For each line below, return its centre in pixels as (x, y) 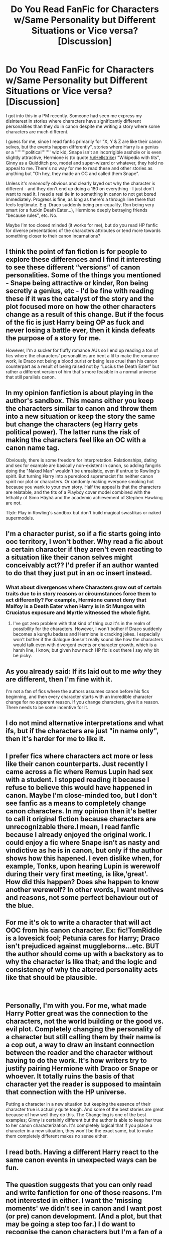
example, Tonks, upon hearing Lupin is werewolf (83, 866)
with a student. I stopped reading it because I (77, 779)
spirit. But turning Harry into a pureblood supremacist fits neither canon (79, 476)
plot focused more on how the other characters (81, 307)
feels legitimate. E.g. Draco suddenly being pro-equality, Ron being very (80, 204)
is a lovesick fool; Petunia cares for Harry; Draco (83, 938)
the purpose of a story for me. (53, 338)
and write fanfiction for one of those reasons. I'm (84, 1193)
